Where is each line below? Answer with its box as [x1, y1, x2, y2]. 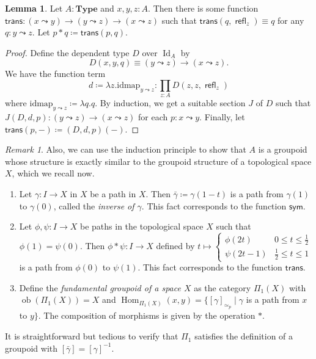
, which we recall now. [12, 167, 95, 179]
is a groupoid [258, 143, 307, 156]
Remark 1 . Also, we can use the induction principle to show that [5, 143, 246, 156]
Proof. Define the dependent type [5, 46, 130, 59]
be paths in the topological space [79, 220, 204, 233]
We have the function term [5, 67, 106, 80]
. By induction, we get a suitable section [95, 96, 246, 109]
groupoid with [5, 341, 58, 354]
